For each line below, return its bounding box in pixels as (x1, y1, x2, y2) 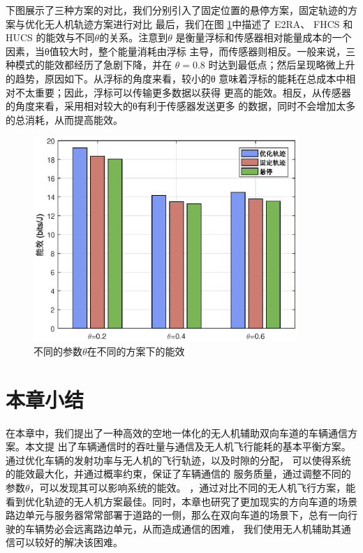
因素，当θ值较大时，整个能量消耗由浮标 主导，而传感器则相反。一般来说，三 (6, 43, 356, 58)
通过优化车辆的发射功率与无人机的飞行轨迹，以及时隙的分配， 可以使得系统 (6, 452, 351, 467)
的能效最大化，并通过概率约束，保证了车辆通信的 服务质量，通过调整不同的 (6, 466, 351, 481)
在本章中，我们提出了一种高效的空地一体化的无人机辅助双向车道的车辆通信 (6, 425, 348, 440)
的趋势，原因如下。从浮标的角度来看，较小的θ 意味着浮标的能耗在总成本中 (6, 71, 346, 85)
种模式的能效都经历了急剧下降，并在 (6, 57, 172, 72)
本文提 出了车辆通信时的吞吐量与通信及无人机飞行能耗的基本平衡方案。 (24, 439, 351, 454)
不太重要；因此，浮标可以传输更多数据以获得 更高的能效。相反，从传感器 (15, 85, 351, 99)
